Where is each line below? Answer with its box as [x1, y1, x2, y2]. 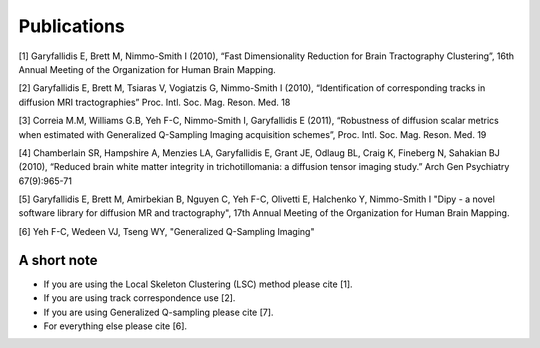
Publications [18, 15, 125, 37]
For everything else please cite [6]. [43, 320, 188, 332]
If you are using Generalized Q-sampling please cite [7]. [43, 306, 274, 318]
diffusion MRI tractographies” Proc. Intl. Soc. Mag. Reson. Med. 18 [18, 96, 291, 108]
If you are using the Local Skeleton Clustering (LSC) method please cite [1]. [43, 278, 354, 290]
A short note [18, 251, 98, 269]
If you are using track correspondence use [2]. [43, 292, 236, 304]
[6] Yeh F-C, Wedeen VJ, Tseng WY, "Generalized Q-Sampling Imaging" [18, 225, 315, 237]
